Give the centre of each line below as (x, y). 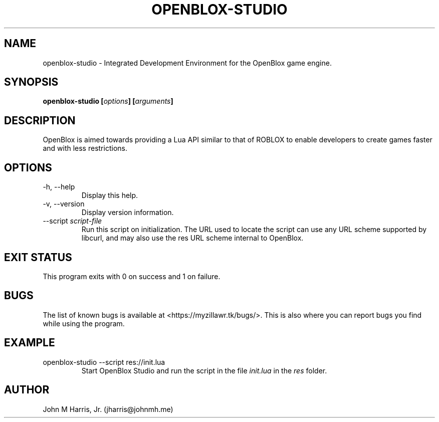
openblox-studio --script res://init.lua (104, 362)
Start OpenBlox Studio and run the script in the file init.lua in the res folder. (204, 370)
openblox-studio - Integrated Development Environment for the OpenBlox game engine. (187, 63)
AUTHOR (27, 390)
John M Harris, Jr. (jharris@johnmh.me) (108, 409)
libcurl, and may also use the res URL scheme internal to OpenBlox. (192, 238)
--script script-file (72, 221)
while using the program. (84, 323)
